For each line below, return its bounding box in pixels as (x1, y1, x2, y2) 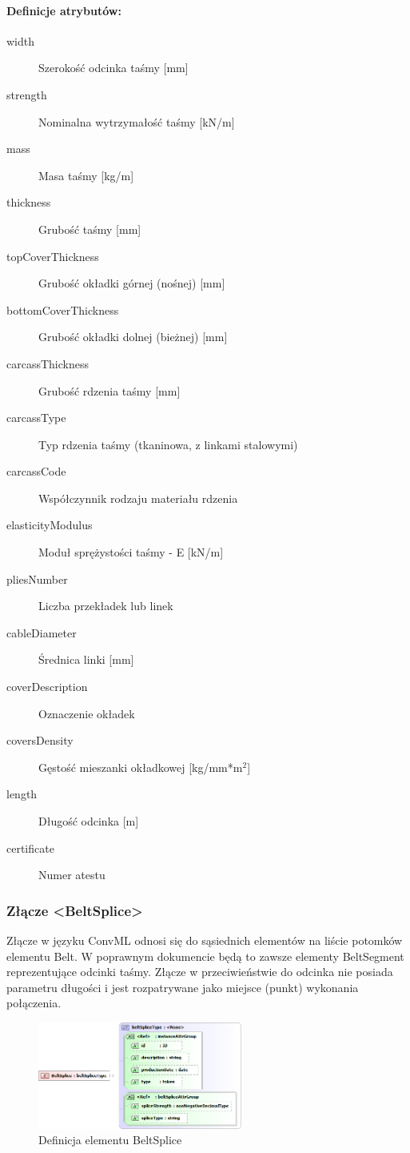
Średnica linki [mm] (38, 651, 134, 668)
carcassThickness (6, 355, 89, 372)
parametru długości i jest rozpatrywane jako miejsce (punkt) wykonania (6, 978, 359, 995)
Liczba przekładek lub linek (38, 597, 173, 614)
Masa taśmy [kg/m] (38, 167, 134, 183)
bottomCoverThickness (6, 301, 119, 318)
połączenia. (6, 994, 62, 1011)
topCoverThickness (6, 247, 99, 264)
